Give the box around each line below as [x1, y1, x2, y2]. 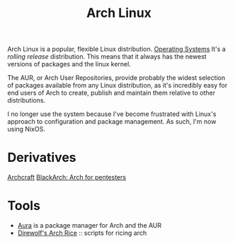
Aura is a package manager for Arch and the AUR [17, 221, 162, 230]
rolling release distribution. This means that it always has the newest [7, 52, 207, 61]
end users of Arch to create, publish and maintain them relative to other [7, 88, 216, 97]
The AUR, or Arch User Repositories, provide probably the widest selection [7, 74, 226, 82]
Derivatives [7, 150, 76, 165]
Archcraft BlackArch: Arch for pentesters [7, 173, 126, 182]
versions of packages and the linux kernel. [7, 60, 131, 69]
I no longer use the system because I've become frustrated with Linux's [7, 110, 217, 118]
